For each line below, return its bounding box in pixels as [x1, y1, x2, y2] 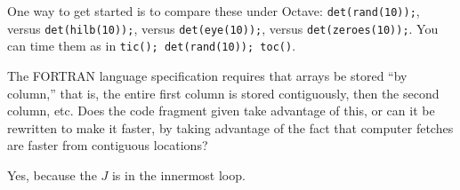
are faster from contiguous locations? [7, 136, 208, 154]
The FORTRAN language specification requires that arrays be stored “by [7, 66, 408, 84]
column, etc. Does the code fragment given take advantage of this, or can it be [7, 101, 435, 120]
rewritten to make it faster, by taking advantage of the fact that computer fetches [7, 118, 454, 137]
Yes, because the [7, 165, 97, 184]
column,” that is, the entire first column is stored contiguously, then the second [7, 83, 440, 102]
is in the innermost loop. [111, 165, 246, 184]
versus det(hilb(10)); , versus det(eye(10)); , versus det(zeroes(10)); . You [7, 19, 439, 37]
